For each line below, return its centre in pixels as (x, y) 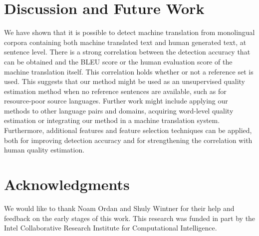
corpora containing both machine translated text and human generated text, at (125, 42)
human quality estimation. (44, 150)
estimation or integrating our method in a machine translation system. (112, 120)
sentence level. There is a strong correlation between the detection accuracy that (127, 52)
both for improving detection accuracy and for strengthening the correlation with (128, 140)
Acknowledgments (67, 184)
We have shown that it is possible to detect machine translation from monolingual (129, 32)
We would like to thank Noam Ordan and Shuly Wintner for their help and (119, 208)
